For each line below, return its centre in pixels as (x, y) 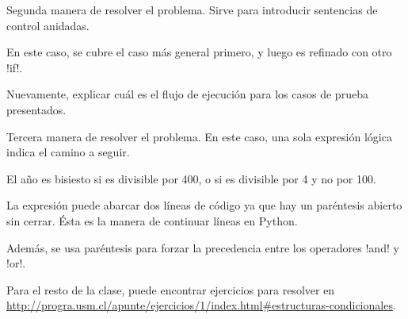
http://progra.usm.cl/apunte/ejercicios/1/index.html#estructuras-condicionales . (201, 305)
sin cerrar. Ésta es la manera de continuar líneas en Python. (152, 220)
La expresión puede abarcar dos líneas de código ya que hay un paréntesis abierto (204, 205)
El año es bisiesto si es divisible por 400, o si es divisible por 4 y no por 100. (191, 178)
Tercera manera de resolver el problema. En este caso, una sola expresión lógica (199, 136)
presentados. (36, 109)
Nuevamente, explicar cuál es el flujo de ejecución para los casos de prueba (187, 94)
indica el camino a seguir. (68, 152)
